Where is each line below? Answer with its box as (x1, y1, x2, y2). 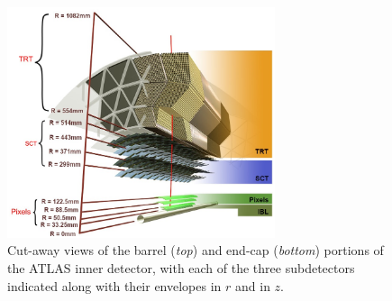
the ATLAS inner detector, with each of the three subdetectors (7, 258, 355, 277)
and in (235, 276, 270, 295)
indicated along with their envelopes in (7, 276, 222, 295)
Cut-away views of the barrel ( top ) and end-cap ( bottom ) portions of (7, 241, 384, 260)
